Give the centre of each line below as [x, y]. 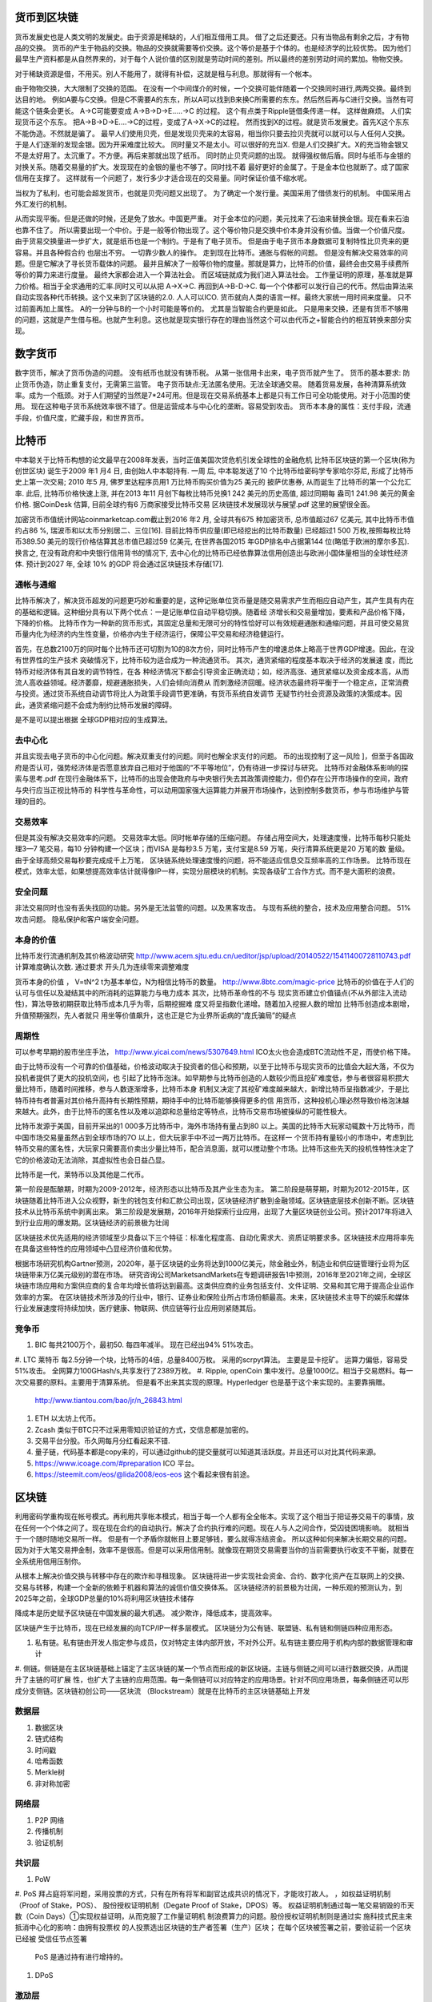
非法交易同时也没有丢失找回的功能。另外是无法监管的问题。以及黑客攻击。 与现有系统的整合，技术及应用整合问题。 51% [213, 908]
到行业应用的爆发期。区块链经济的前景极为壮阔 [92, 1223]
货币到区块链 [46, 17]
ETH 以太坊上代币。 [67, 1418]
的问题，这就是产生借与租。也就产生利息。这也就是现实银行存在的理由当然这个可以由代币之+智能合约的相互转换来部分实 [213, 320]
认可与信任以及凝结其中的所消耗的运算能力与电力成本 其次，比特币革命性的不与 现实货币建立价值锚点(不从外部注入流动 [211, 993]
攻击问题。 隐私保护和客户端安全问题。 [79, 919]
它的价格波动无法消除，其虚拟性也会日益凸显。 [92, 1160]
